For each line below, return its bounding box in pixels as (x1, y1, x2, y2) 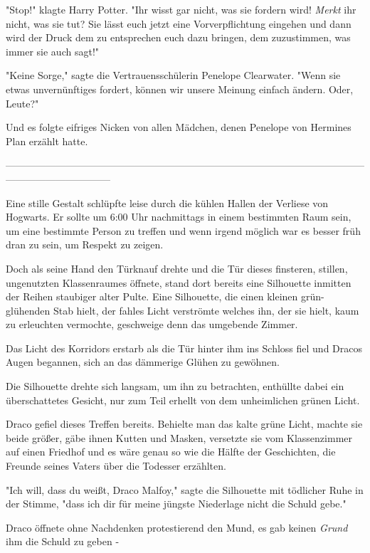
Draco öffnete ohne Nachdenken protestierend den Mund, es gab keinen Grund (6, 520, 348, 534)
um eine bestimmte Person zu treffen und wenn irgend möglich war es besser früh (6, 223, 361, 238)
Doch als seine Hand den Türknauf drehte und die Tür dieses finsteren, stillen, (6, 260, 348, 275)
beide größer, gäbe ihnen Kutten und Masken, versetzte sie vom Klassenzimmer (6, 430, 353, 445)
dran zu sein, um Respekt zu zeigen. (6, 237, 164, 252)
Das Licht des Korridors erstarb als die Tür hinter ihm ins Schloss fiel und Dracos (6, 340, 363, 355)
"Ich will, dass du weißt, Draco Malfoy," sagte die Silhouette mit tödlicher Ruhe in (6, 482, 364, 497)
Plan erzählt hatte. (6, 133, 88, 148)
